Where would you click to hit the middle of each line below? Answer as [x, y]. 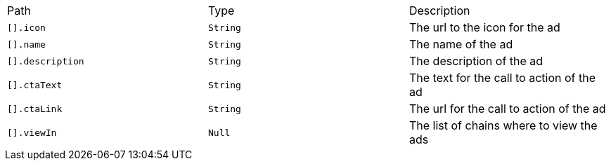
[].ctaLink [35, 109]
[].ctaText [35, 85]
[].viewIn [32, 132]
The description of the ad [476, 61]
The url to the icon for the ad [484, 27]
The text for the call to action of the [502, 78]
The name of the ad [461, 44]
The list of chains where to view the [503, 125]
